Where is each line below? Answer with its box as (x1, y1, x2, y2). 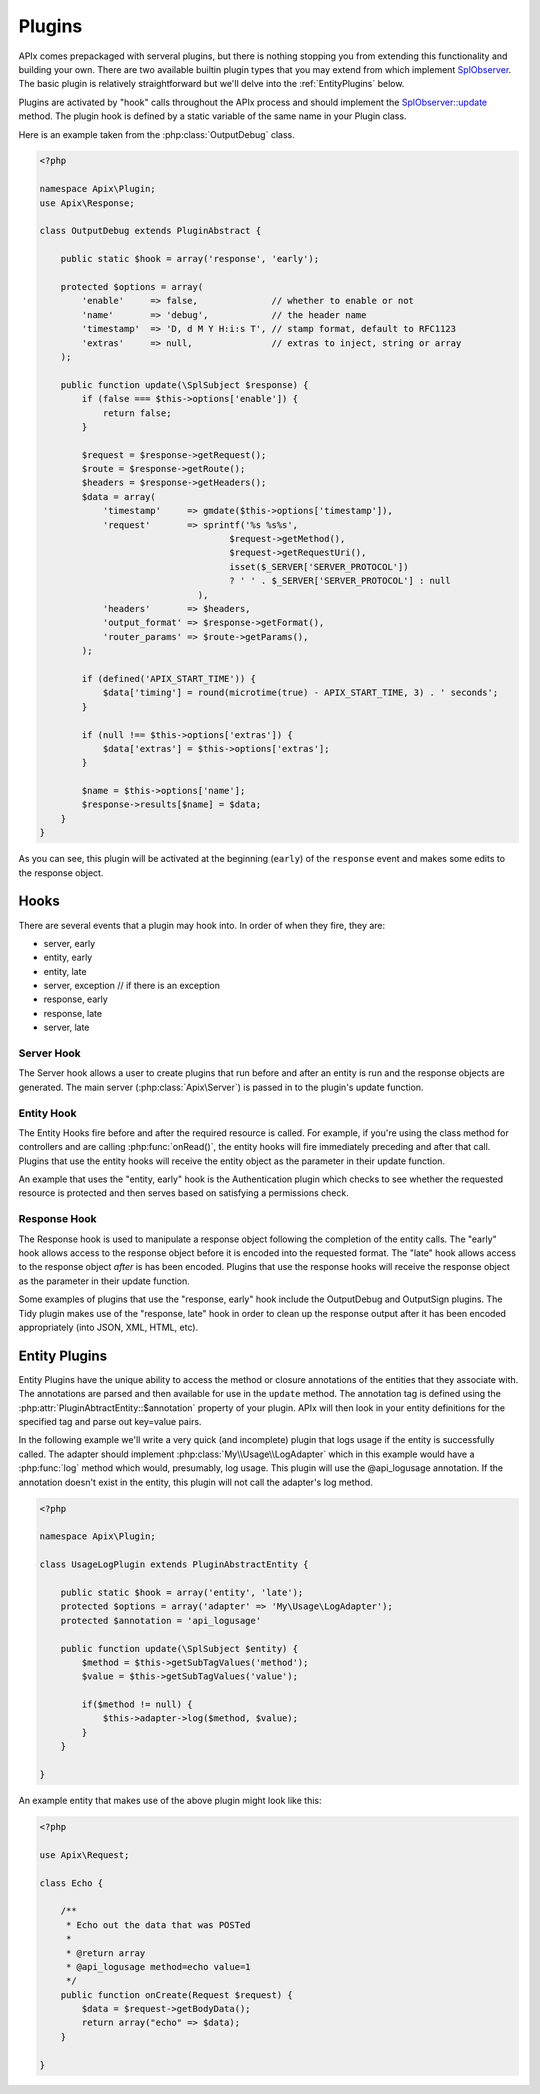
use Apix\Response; (39, 197, 135, 209)
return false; (102, 407, 172, 419)
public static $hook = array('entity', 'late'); (60, 1586, 304, 1598)
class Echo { (39, 1877, 104, 1889)
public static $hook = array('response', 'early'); (60, 253, 320, 265)
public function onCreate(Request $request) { (60, 1989, 294, 2000)
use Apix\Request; (39, 1849, 130, 1860)
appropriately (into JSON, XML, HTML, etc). (18, 1321, 199, 1333)
